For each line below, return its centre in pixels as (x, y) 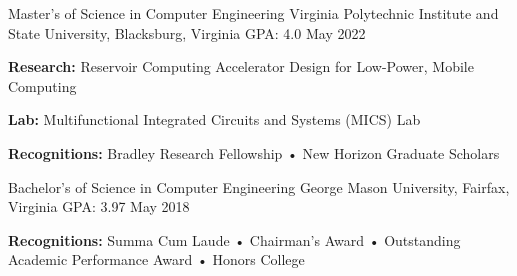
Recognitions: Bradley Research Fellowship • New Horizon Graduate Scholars (254, 152)
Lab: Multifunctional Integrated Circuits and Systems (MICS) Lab (214, 119)
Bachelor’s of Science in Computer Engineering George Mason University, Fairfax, (259, 186)
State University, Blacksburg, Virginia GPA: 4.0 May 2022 (187, 32)
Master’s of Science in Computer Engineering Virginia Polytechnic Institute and (253, 13)
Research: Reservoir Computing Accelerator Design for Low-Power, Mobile (241, 66)
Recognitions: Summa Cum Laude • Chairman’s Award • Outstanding (234, 239)
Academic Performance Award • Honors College (156, 259)
